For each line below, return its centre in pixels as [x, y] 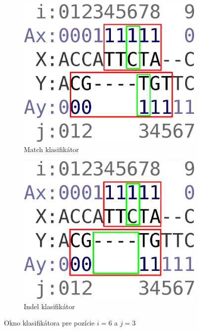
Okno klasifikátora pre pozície [49, 323]
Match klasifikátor [51, 149]
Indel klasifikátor [49, 306]
